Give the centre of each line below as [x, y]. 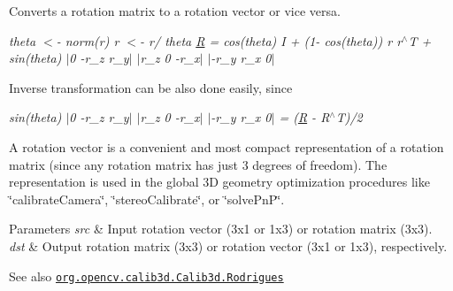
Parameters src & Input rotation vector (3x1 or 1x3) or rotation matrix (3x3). [221, 229]
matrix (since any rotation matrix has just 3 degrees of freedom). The [198, 164]
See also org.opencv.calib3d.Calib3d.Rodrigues [146, 276]
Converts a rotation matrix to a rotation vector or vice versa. [175, 11]
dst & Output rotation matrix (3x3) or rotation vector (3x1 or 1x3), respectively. [228, 245]
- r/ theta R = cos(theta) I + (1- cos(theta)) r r [271, 40]
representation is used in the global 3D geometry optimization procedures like [219, 182]
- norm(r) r [88, 40]
